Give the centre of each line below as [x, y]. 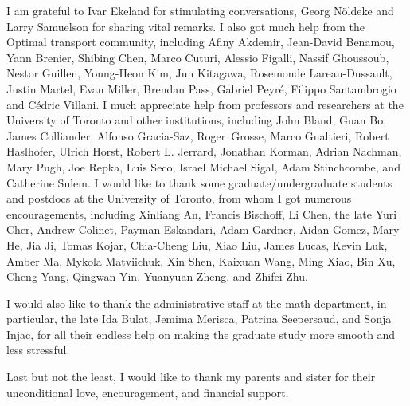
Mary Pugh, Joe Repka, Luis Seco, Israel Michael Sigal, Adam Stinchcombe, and [203, 166]
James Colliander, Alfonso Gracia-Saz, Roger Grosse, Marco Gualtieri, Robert [198, 135]
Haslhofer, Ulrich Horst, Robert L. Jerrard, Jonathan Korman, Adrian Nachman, [204, 151]
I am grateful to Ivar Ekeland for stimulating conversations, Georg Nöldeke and [200, 10]
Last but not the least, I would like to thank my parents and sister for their [191, 377]
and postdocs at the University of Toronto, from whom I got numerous [179, 198]
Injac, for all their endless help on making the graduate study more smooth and [201, 334]
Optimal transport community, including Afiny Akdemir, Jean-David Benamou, [201, 42]
